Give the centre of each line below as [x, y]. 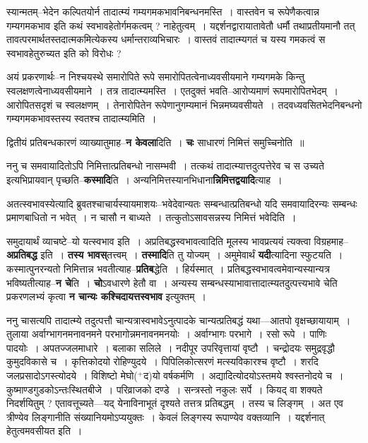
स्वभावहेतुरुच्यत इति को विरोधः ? [64, 53]
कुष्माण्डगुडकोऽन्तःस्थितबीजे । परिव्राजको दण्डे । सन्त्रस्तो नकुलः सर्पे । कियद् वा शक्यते [165, 389]
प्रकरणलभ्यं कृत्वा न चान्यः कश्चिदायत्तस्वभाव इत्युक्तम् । [106, 296]
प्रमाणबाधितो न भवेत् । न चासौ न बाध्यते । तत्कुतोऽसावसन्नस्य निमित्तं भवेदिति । [152, 217]
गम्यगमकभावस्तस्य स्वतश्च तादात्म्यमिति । [82, 118]
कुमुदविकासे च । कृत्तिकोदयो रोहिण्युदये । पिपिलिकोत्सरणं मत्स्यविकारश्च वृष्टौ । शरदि [162, 361]
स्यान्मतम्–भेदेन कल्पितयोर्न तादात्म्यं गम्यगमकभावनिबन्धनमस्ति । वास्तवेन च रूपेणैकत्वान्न [163, 11]
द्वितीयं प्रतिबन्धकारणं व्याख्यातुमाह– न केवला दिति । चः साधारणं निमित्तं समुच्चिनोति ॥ [155, 142]
